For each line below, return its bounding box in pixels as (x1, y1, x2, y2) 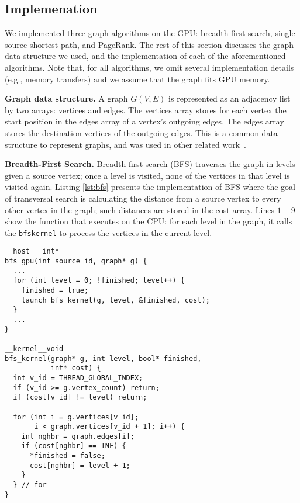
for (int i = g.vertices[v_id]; (13, 412, 139, 421)
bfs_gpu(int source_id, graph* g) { (5, 257, 147, 266)
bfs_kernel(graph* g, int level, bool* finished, (5, 354, 202, 363)
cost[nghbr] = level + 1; (29, 461, 130, 470)
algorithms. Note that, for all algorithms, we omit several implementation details (5, 61, 294, 73)
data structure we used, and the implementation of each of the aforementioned (5, 50, 286, 62)
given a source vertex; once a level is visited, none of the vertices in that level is (5, 169, 290, 181)
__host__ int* (5, 247, 60, 256)
